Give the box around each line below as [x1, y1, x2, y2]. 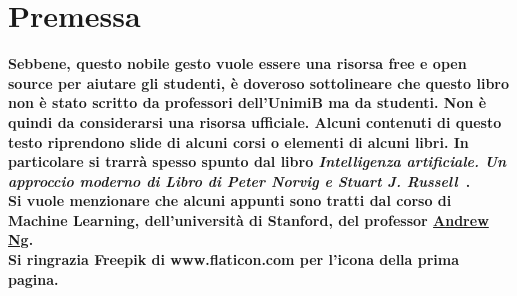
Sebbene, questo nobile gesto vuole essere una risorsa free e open [8, 53, 467, 74]
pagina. [8, 268, 59, 289]
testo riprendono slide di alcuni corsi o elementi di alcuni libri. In [8, 131, 469, 152]
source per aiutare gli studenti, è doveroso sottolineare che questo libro [8, 72, 510, 93]
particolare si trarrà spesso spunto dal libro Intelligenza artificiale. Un [8, 151, 507, 172]
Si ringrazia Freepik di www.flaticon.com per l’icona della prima [8, 249, 460, 270]
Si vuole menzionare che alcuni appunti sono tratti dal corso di [8, 190, 452, 211]
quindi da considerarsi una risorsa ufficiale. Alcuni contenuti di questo [8, 111, 502, 132]
